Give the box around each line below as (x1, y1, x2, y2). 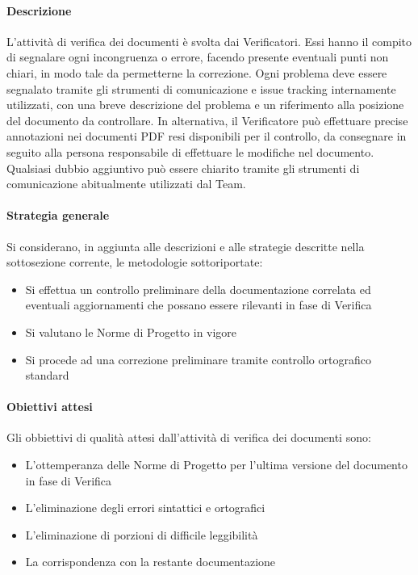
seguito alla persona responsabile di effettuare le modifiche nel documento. (6, 143, 374, 160)
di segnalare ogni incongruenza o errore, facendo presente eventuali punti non (6, 48, 389, 65)
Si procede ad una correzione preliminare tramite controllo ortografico (25, 350, 371, 367)
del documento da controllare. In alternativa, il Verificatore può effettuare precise (6, 111, 408, 128)
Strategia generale (6, 207, 110, 224)
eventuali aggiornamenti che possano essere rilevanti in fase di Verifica (25, 296, 372, 313)
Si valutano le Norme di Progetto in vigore (25, 323, 237, 340)
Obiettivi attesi (6, 398, 93, 415)
